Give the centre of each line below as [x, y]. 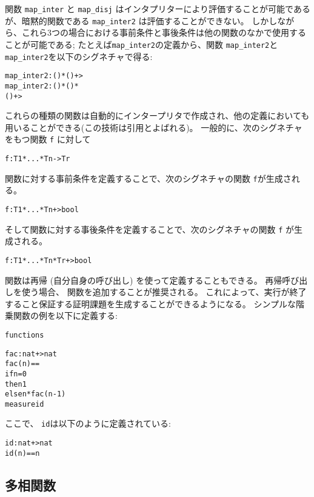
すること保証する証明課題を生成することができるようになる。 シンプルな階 [155, 303]
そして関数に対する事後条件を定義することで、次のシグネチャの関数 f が [149, 229]
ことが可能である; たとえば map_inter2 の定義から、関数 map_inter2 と [142, 44]
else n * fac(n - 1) [35, 394]
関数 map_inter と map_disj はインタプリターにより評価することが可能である [158, 8]
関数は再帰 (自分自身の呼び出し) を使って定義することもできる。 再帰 [144, 280]
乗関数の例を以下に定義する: [61, 315]
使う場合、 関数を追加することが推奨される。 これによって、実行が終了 [164, 292]
